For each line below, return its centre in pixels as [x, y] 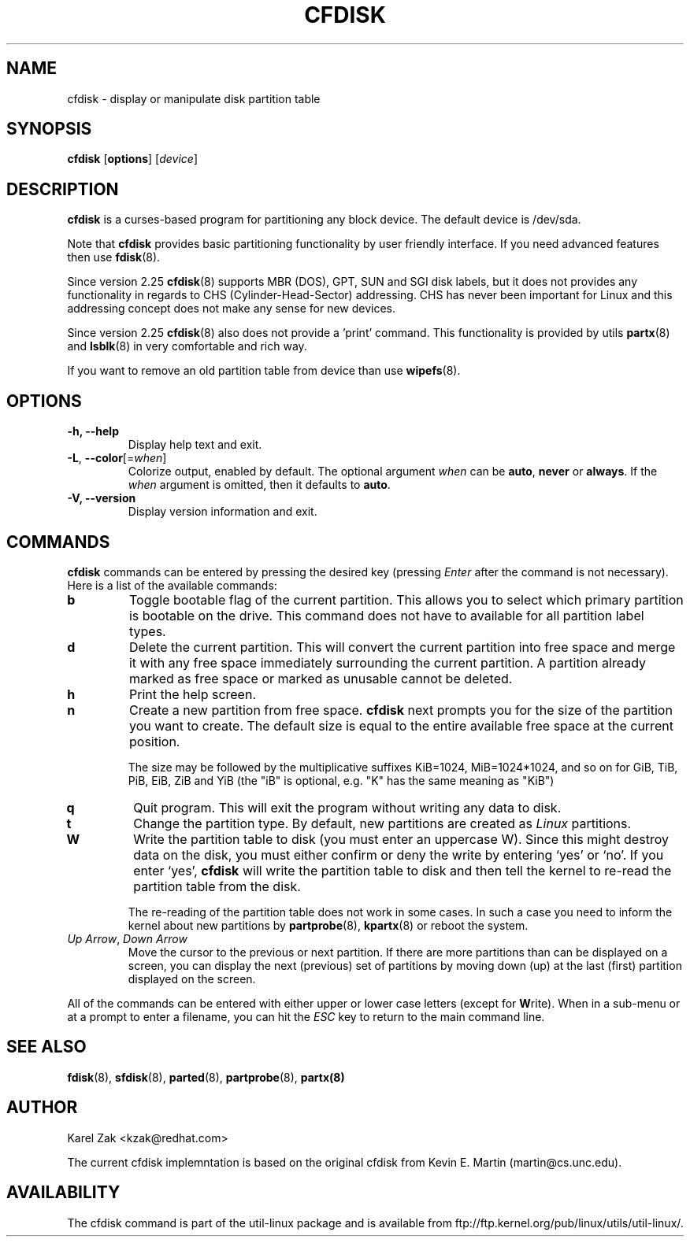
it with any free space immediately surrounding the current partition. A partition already [387, 662]
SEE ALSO [46, 1047]
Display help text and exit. [195, 445]
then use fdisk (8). [114, 257]
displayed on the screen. [192, 978]
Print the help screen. [192, 694]
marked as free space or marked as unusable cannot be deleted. [321, 678]
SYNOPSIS [49, 129]
